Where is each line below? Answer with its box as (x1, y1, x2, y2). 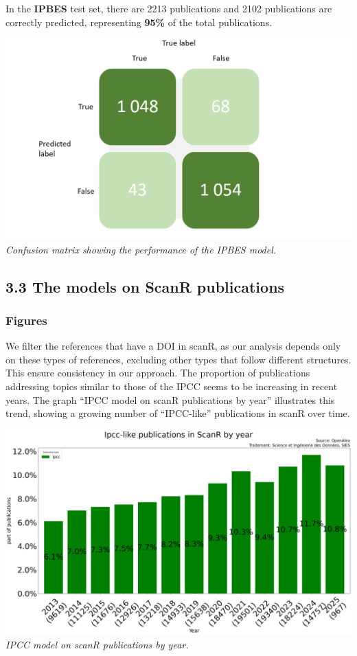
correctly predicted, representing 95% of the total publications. (5, 14, 273, 29)
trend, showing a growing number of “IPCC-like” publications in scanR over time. (5, 406, 350, 420)
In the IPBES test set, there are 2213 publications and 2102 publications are (5, 1, 332, 15)
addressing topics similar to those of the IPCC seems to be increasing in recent (5, 379, 338, 393)
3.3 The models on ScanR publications (5, 275, 285, 297)
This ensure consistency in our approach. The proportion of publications (5, 365, 310, 380)
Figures (5, 311, 47, 328)
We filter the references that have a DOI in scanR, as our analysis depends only (5, 339, 341, 353)
